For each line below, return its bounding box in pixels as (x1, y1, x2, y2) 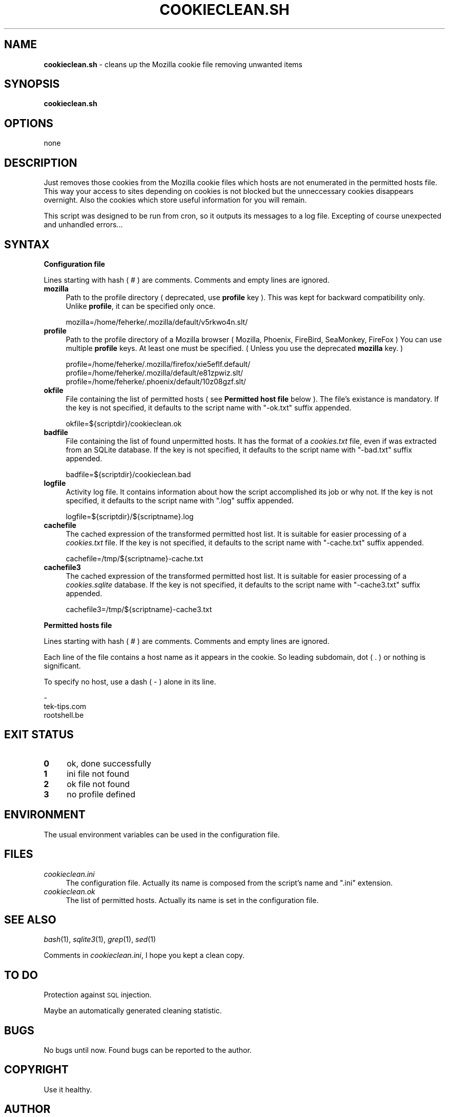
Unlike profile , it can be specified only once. (66, 301, 216, 310)
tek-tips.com (44, 701, 87, 711)
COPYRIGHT (4, 1063, 69, 1076)
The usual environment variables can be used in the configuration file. (44, 830, 280, 839)
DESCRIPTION (4, 156, 77, 169)
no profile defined (67, 789, 135, 799)
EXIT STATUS (4, 728, 74, 741)
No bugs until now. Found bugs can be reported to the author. (44, 1046, 252, 1055)
